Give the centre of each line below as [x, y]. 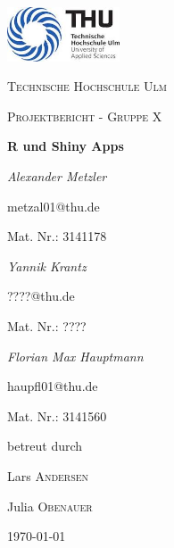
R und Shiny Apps [66, 146]
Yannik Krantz [47, 266]
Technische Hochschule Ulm [87, 86]
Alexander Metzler [57, 176]
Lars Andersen [48, 475]
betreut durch [45, 446]
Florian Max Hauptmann [75, 356]
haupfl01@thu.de [53, 386]
